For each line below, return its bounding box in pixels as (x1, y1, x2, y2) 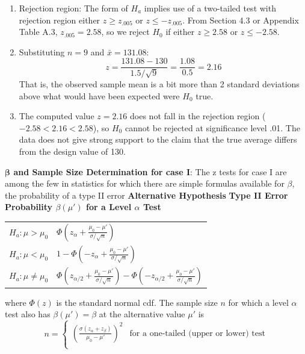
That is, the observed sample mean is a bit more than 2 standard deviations (19, 78, 300, 90)
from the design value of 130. (19, 145, 126, 158)
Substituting (19, 45, 65, 58)
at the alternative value (99, 308, 185, 320)
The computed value (19, 110, 94, 122)
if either (165, 25, 195, 38)
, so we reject (101, 25, 150, 38)
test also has (5, 308, 51, 320)
